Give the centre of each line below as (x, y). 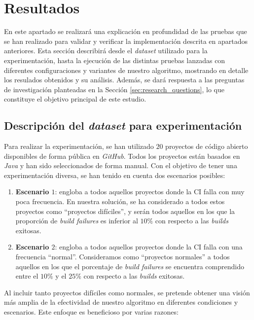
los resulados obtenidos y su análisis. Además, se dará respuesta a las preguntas (124, 80)
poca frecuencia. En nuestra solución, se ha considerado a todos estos (120, 201)
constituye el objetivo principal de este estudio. (75, 99)
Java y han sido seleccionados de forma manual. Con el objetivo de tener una (121, 165)
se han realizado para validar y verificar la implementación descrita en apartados (126, 41)
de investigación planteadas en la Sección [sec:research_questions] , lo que (114, 89)
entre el (27, 276)
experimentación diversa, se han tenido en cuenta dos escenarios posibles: (115, 175)
